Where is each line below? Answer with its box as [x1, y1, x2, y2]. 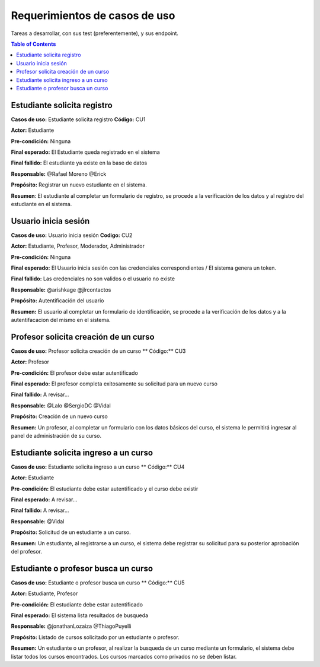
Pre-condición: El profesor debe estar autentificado [11, 369, 139, 377]
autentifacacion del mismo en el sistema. [11, 316, 111, 323]
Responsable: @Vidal [11, 517, 65, 525]
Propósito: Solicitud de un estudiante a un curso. [11, 529, 132, 536]
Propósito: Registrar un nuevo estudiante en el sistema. [11, 181, 148, 188]
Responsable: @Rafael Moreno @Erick [11, 170, 107, 178]
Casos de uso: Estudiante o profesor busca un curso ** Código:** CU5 [11, 579, 185, 586]
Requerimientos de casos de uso [11, 9, 175, 22]
